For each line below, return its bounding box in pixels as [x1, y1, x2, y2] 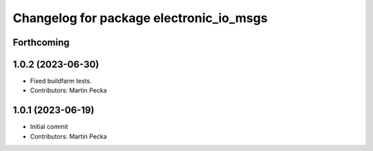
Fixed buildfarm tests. [30, 77, 93, 85]
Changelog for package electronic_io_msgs [12, 10, 268, 26]
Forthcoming [12, 37, 70, 48]
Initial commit [30, 123, 68, 131]
